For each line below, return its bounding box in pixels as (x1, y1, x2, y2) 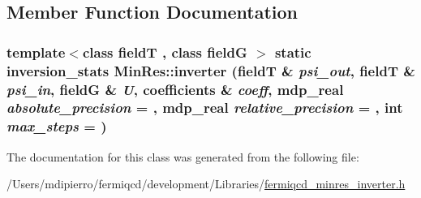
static (274, 41, 311, 62)
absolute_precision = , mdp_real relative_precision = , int (6, 97, 403, 118)
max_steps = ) (6, 116, 107, 136)
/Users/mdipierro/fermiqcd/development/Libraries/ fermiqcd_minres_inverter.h (6, 175, 406, 192)
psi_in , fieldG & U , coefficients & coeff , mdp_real (6, 79, 344, 99)
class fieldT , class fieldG (82, 41, 247, 62)
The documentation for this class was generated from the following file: (6, 148, 359, 165)
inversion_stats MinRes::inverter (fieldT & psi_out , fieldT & (6, 60, 415, 80)
